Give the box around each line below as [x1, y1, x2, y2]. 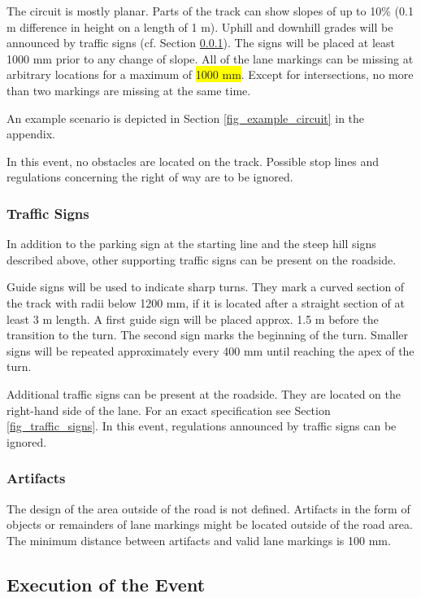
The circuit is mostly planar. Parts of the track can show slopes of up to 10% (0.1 [7, 2, 414, 19]
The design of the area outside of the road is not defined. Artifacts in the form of [7, 500, 410, 517]
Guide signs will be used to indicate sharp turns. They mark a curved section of [7, 278, 405, 295]
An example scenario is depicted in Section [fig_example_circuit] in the [7, 109, 365, 126]
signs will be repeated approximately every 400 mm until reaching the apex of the [7, 342, 414, 359]
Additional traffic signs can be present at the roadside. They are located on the [7, 385, 401, 402]
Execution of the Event [7, 571, 206, 596]
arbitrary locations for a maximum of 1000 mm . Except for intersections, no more [7, 66, 414, 83]
